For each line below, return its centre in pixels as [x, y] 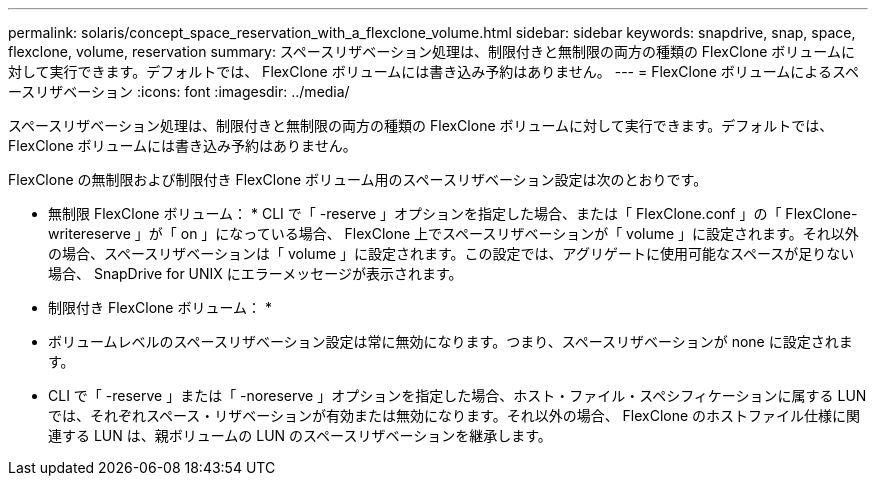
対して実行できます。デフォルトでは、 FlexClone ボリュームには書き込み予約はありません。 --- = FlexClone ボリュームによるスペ [433, 71]
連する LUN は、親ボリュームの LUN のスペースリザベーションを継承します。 [300, 435]
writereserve [89, 233]
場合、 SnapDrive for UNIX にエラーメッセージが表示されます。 [255, 273]
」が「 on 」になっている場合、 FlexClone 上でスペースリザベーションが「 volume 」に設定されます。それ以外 [496, 233]
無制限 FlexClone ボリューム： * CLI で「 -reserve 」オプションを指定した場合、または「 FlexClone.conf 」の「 [415, 213]
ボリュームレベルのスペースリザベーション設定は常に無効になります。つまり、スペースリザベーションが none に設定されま [450, 341]
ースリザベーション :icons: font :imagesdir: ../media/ [179, 91]
